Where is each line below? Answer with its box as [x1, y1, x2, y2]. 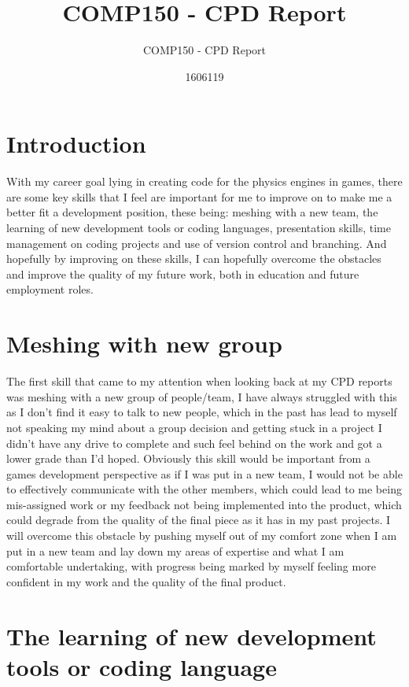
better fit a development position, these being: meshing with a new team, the [6, 204, 378, 220]
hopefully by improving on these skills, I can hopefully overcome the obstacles [6, 250, 381, 267]
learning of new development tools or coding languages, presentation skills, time [6, 220, 391, 236]
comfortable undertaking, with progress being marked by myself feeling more [6, 558, 376, 574]
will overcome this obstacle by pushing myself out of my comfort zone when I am [6, 527, 397, 544]
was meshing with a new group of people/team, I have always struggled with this [6, 388, 397, 404]
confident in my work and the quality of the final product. [6, 573, 286, 589]
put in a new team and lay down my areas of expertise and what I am [6, 542, 345, 559]
